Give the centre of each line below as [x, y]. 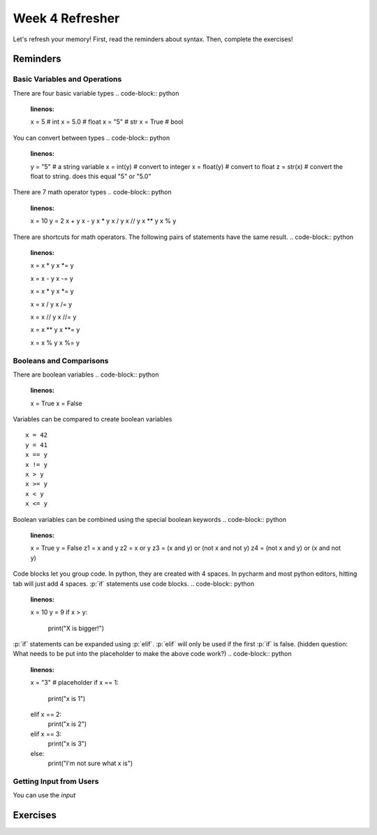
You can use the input [44, 795]
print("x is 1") [67, 698]
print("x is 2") [67, 724]
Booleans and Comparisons [61, 361]
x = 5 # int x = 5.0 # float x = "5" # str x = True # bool [107, 122]
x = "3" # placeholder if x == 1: [74, 683]
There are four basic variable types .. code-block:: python [96, 93]
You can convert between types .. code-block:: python [91, 138]
